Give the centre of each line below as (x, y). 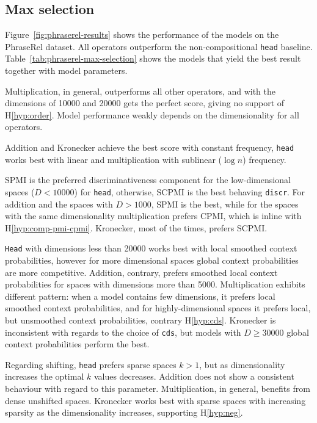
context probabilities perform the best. (77, 344)
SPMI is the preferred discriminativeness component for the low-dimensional (148, 180)
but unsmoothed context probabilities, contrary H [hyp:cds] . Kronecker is (140, 320)
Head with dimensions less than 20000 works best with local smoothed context (151, 248)
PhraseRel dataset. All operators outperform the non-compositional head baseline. (159, 46)
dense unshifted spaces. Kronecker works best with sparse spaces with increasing (155, 400)
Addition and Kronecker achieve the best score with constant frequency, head (150, 147)
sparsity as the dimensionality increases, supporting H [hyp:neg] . (124, 412)
